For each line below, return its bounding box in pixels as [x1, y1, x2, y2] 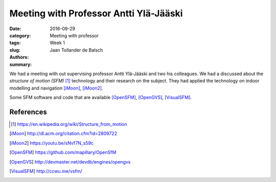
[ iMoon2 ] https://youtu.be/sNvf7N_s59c [9, 140, 94, 146]
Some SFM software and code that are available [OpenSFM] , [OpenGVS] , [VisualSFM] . [9, 95, 192, 101]
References [9, 107, 47, 116]
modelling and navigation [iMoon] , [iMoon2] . [9, 85, 103, 91]
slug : [9, 47, 20, 53]
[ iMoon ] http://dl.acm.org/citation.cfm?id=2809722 [9, 130, 118, 136]
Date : [9, 26, 21, 32]
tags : [9, 40, 21, 46]
